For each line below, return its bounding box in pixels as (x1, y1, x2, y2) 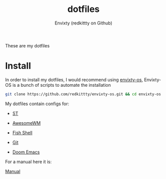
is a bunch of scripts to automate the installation (12, 82, 111, 88)
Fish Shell (12, 130, 33, 136)
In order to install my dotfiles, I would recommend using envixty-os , (5, 76, 143, 83)
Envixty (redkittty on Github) (54, 20, 113, 26)
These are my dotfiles (5, 42, 50, 48)
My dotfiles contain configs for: (5, 101, 70, 107)
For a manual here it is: (5, 159, 52, 165)
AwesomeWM (12, 120, 41, 126)
